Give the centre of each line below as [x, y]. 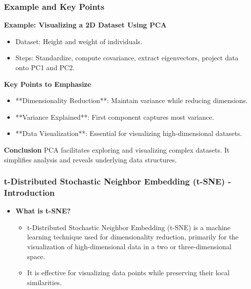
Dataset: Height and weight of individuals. [79, 41]
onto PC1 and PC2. [45, 67]
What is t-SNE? [43, 211]
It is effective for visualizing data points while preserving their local [128, 273]
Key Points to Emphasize [48, 84]
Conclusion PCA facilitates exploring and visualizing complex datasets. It [117, 149]
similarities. [44, 282]
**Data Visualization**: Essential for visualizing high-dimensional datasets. [129, 133]
